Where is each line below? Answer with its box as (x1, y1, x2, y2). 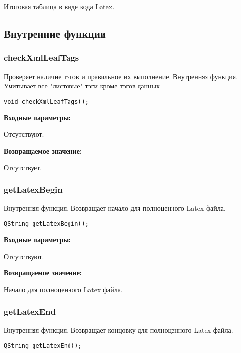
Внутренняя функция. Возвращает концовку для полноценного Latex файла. (4, 324, 233, 335)
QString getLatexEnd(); (4, 342, 82, 350)
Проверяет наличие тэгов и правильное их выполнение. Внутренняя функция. (4, 71, 238, 81)
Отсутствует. (4, 162, 42, 173)
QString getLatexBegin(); (4, 220, 89, 227)
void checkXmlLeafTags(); (4, 98, 89, 105)
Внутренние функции (4, 25, 106, 41)
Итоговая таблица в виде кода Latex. (4, 1, 115, 11)
